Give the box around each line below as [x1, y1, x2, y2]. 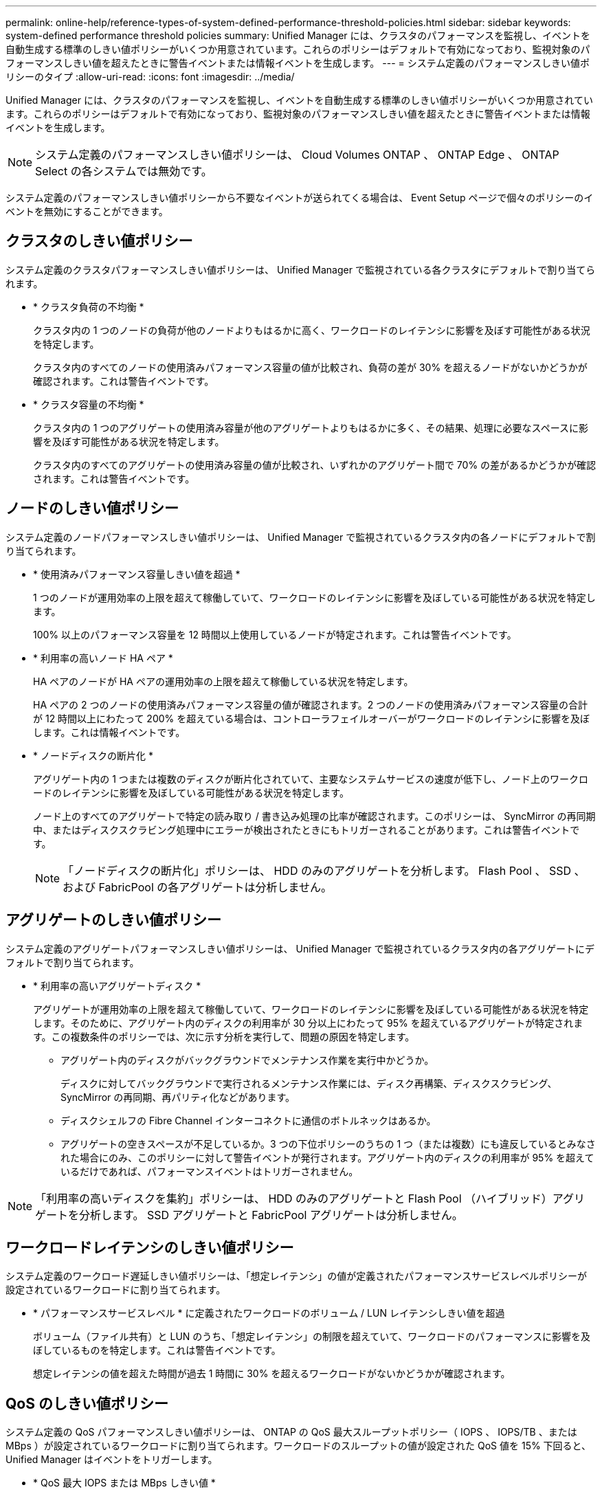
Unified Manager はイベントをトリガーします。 [5, 1453, 218, 1466]
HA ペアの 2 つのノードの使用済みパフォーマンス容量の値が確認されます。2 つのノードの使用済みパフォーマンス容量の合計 [33, 698, 588, 711]
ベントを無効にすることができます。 [5, 205, 168, 217]
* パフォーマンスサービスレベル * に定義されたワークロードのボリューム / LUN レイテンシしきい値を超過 [33, 1307, 505, 1319]
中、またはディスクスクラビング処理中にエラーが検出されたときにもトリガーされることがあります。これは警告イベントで [33, 823, 580, 836]
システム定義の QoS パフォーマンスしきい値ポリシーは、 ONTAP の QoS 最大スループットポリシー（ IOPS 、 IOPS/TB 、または [5, 1426, 577, 1438]
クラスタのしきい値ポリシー [5, 232, 193, 250]
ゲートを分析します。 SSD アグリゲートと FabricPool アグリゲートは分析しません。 [35, 1207, 463, 1222]
